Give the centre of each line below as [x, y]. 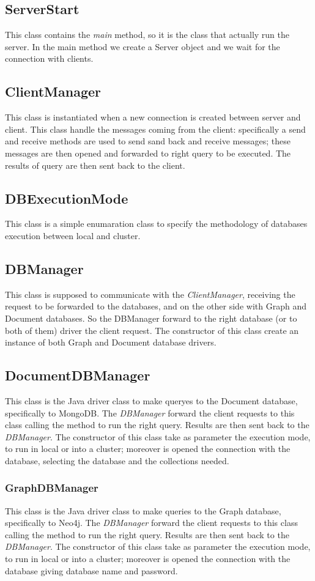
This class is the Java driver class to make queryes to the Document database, [151, 400]
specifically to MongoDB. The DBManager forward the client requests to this [150, 413]
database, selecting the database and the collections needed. [117, 460]
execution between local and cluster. [73, 235]
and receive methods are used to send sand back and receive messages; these [148, 141]
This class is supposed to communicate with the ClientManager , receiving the [150, 294]
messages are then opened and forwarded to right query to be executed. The [148, 153]
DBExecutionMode [67, 198]
